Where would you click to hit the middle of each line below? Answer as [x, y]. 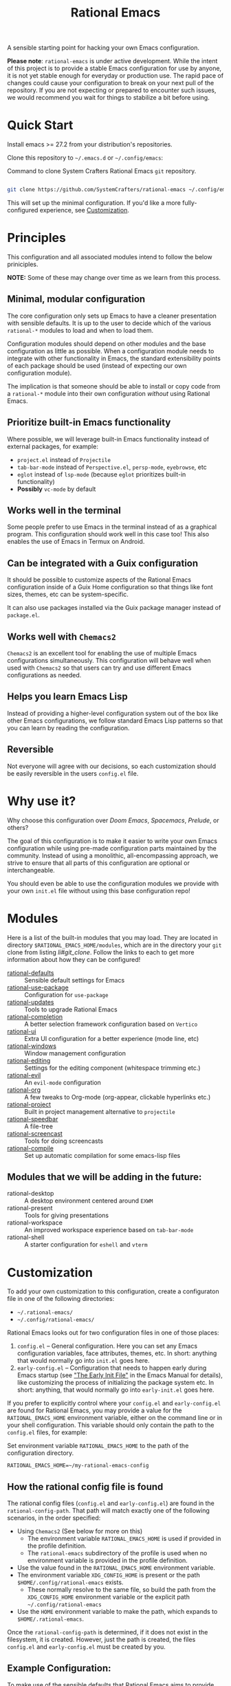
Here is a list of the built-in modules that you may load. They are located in [113, 937]
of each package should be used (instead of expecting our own [97, 365]
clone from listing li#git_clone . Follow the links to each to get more [101, 952]
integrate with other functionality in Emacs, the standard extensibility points [114, 358]
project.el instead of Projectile [64, 459]
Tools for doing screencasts [64, 1141]
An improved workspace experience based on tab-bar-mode [109, 1230]
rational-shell [26, 1237]
